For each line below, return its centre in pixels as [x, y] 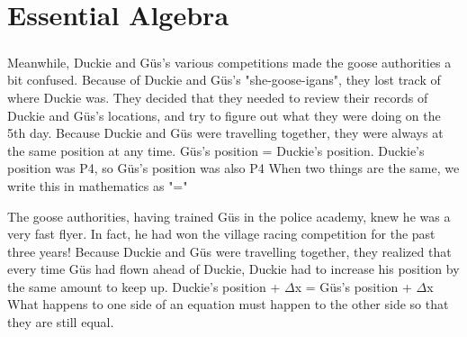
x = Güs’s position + [353, 286]
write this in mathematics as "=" [98, 185]
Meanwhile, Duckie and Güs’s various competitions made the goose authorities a [229, 62]
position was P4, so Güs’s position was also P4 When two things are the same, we [233, 168]
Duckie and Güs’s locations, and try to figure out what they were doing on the [224, 115]
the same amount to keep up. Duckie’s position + [144, 286]
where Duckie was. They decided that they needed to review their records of [218, 97]
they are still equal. [61, 322]
